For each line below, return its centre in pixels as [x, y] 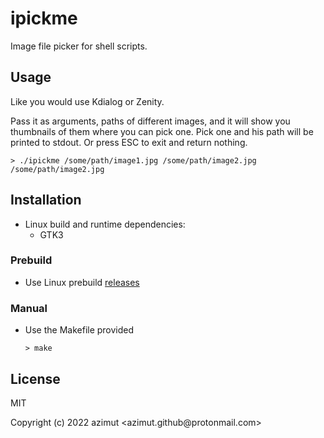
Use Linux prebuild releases [82, 282]
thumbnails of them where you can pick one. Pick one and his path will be [162, 131]
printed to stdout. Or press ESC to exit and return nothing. [129, 142]
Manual [29, 308]
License [35, 378]
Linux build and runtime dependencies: [105, 224]
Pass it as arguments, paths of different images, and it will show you [150, 121]
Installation [46, 200]
